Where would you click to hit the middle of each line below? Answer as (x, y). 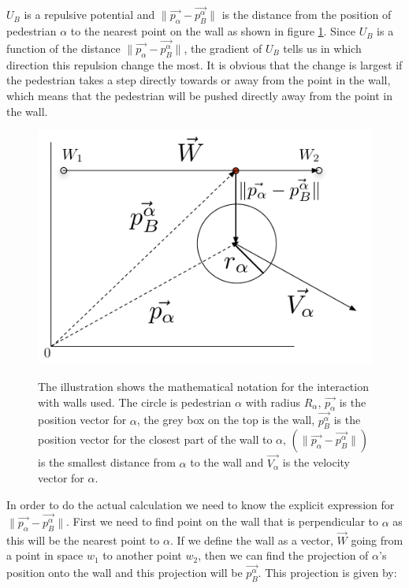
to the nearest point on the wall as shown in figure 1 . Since (213, 31)
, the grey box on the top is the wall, (226, 420)
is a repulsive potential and (89, 15)
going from (377, 540)
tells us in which (322, 48)
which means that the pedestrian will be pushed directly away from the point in (199, 95)
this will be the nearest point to (83, 540)
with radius (273, 402)
